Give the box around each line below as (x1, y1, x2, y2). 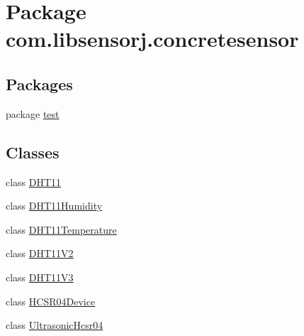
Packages (6, 72, 73, 94)
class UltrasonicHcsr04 (6, 318, 103, 332)
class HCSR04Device (6, 293, 96, 308)
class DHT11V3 (6, 269, 74, 284)
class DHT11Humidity (6, 198, 103, 213)
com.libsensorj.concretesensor (6, 24, 299, 53)
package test (6, 106, 60, 121)
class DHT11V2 (6, 246, 74, 261)
